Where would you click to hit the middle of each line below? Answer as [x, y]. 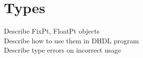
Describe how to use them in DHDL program [71, 40]
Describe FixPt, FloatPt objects [52, 31]
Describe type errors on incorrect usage [62, 50]
